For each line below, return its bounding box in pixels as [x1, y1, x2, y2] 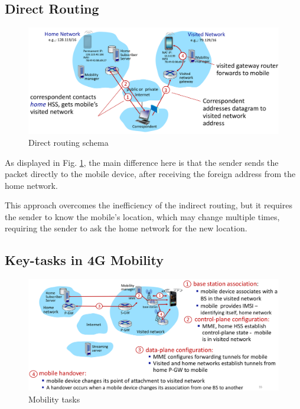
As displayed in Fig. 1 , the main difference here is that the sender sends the [5, 156, 279, 168]
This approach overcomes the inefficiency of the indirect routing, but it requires [5, 199, 292, 211]
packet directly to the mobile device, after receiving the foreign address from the [5, 168, 296, 180]
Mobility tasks [28, 393, 80, 405]
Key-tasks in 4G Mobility [5, 251, 164, 269]
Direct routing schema [28, 136, 109, 148]
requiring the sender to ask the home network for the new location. [5, 222, 247, 234]
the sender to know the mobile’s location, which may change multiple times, [5, 210, 280, 223]
